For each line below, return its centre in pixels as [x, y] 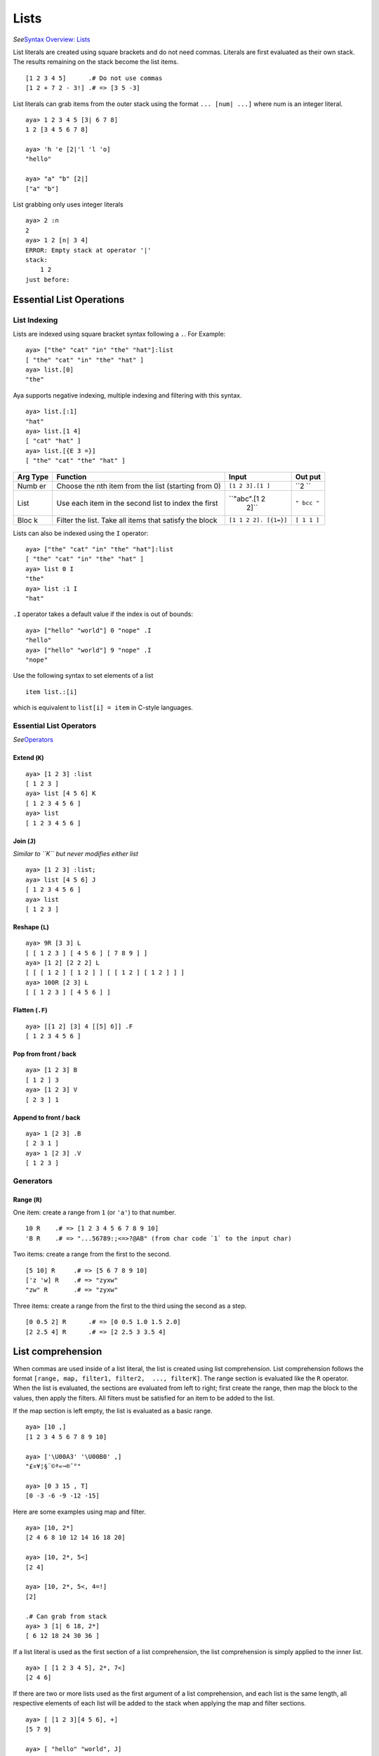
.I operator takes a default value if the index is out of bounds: [103, 614]
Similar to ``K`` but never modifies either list [75, 853]
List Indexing [35, 320]
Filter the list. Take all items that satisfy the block [137, 520]
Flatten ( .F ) [30, 1010]
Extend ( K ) [29, 758]
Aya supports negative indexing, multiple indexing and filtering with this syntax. [127, 395]
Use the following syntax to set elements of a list [83, 676]
